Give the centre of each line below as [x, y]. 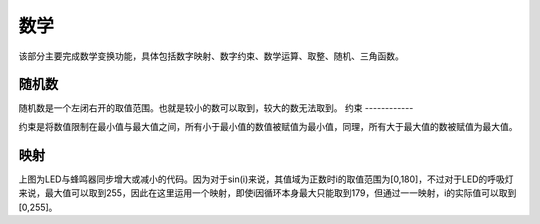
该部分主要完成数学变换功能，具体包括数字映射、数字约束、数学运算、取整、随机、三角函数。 [211, 56]
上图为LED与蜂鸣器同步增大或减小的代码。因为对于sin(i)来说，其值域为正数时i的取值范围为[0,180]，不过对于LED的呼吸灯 [266, 179]
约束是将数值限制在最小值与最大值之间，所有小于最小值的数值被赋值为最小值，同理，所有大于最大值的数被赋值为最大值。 [268, 126]
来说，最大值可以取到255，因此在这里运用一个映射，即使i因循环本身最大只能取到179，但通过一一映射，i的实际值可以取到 [267, 193]
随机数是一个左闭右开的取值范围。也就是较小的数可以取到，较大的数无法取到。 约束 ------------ [216, 108]
